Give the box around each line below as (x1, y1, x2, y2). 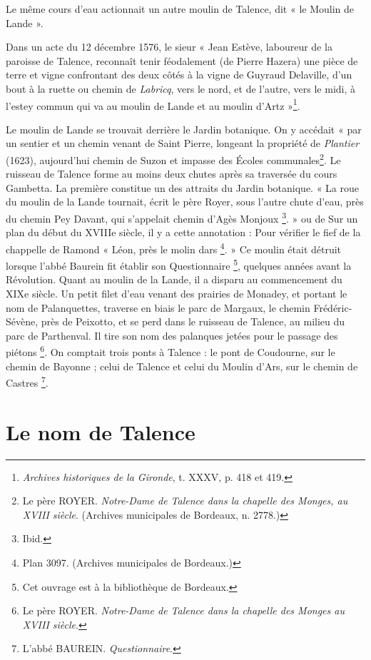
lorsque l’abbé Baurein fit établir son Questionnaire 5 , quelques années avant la (6, 256, 352, 273)
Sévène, (6, 314, 39, 329)
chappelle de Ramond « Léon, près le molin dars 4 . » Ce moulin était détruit (6, 239, 342, 256)
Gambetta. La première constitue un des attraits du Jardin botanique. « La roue (6, 180, 360, 195)
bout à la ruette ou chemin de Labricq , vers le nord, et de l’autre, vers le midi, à (6, 81, 356, 96)
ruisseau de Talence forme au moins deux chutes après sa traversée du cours (6, 166, 337, 181)
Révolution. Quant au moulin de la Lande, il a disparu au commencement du (6, 272, 342, 287)
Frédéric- (313, 300, 352, 315)
